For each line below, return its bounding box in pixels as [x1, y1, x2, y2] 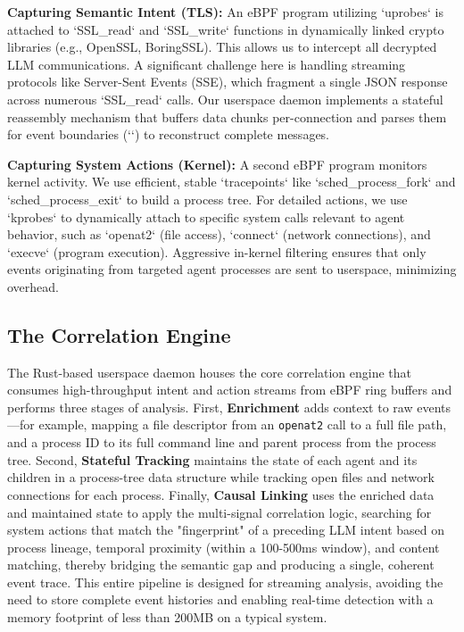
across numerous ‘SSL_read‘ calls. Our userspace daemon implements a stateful [7, 89, 443, 108]
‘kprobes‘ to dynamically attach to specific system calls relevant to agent [7, 207, 405, 226]
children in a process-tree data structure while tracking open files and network [7, 468, 435, 486]
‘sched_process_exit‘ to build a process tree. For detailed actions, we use [7, 189, 408, 208]
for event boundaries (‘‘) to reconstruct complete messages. [7, 125, 330, 144]
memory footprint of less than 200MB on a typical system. [7, 608, 327, 627]
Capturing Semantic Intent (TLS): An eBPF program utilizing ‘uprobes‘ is [7, 3, 443, 21]
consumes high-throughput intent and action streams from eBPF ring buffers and [7, 380, 452, 399]
